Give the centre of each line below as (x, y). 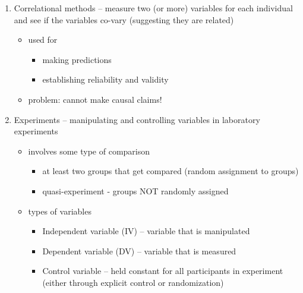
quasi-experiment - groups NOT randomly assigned (135, 190)
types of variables (60, 211)
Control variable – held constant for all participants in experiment (163, 271)
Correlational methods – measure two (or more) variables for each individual (153, 8)
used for (43, 40)
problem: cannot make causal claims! (95, 99)
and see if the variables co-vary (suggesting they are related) (124, 19)
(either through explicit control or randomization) (133, 282)
